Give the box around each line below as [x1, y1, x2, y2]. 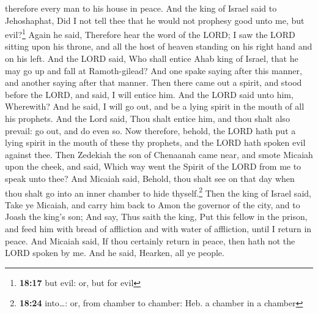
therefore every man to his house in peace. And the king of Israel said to [5, 2, 277, 14]
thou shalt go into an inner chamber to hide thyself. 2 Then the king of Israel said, [5, 184, 311, 199]
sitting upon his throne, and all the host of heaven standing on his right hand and [5, 40, 312, 53]
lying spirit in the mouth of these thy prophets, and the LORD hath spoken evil [5, 136, 306, 149]
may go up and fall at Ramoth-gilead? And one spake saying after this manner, [5, 64, 302, 77]
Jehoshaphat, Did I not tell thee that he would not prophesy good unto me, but [5, 13, 305, 26]
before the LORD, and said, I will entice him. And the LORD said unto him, [5, 88, 294, 100]
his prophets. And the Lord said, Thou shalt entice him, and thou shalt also [5, 112, 290, 124]
